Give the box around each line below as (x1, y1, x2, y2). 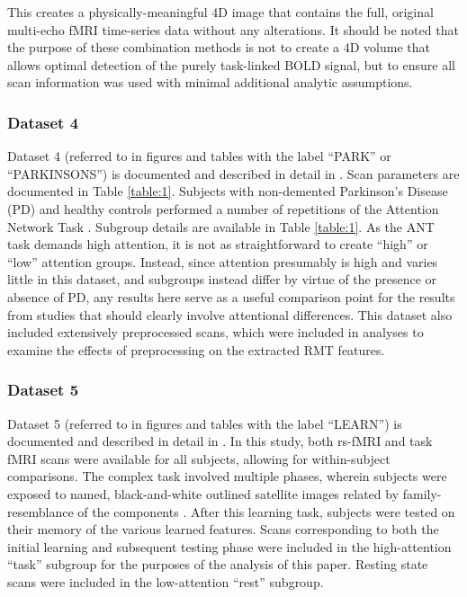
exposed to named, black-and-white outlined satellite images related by (7, 484, 400, 503)
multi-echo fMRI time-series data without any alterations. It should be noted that (7, 20, 459, 39)
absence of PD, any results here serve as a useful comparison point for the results (7, 287, 455, 306)
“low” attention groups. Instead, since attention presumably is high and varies (7, 252, 438, 271)
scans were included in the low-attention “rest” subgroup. (7, 572, 324, 591)
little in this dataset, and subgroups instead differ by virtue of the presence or (7, 270, 437, 289)
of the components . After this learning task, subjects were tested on (77, 502, 455, 521)
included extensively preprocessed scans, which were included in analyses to (7, 323, 424, 342)
